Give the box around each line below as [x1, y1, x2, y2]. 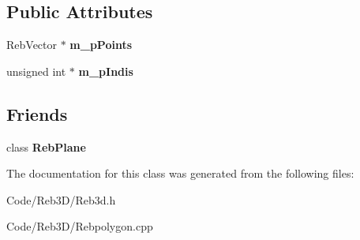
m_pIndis [78, 62, 133, 79]
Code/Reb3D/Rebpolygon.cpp [6, 218, 153, 234]
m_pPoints [69, 36, 133, 53]
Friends [6, 101, 68, 126]
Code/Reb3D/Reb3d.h [6, 191, 116, 208]
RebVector [6, 36, 58, 53]
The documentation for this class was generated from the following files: [6, 165, 354, 182]
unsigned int [6, 62, 66, 79]
